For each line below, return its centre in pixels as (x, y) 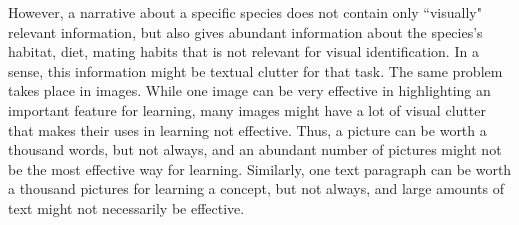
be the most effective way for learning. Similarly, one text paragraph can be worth (260, 168)
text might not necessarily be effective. (126, 207)
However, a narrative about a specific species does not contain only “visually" (245, 12)
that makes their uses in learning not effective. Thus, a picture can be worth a (247, 129)
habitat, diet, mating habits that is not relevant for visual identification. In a (243, 51)
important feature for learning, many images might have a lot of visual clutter (247, 109)
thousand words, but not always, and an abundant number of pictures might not (255, 149)
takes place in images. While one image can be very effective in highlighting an (249, 90)
